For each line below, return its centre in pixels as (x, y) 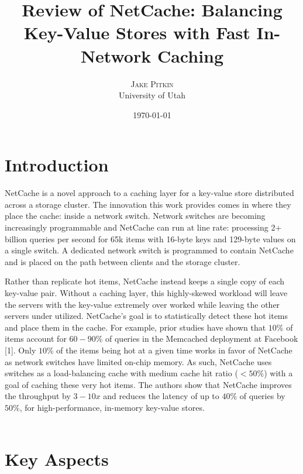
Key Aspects (57, 459)
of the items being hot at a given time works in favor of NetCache (174, 350)
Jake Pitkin (152, 83)
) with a (278, 373)
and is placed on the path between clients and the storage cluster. (123, 261)
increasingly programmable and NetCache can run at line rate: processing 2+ (143, 227)
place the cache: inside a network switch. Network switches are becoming (135, 216)
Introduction (57, 165)
